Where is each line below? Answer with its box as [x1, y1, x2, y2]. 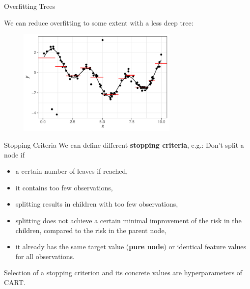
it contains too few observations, [15, 182, 113, 192]
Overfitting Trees [4, 1, 55, 11]
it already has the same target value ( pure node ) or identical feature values [15, 241, 247, 252]
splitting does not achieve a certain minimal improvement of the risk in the [15, 215, 242, 225]
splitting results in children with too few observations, [15, 199, 178, 209]
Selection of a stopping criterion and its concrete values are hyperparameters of [4, 267, 243, 278]
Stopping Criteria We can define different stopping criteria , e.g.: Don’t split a [4, 139, 244, 150]
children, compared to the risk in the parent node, [15, 225, 167, 235]
